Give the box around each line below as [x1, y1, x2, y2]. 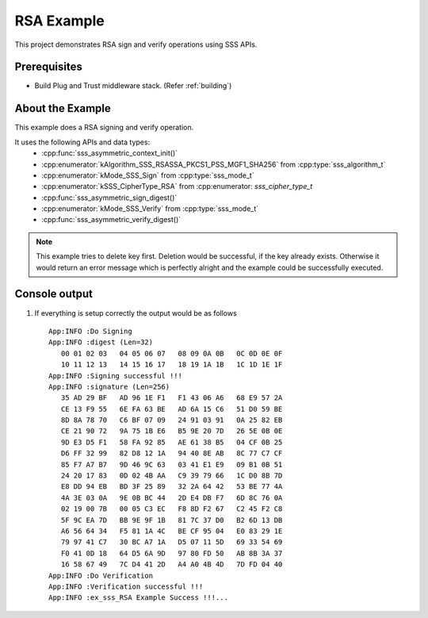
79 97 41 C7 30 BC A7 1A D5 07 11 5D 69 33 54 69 [60, 538, 283, 547]
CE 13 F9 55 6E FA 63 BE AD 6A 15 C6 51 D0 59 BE [60, 405, 283, 413]
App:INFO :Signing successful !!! [48, 371, 182, 380]
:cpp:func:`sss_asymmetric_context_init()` [41, 148, 178, 158]
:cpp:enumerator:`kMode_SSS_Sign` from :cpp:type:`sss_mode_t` [41, 171, 254, 180]
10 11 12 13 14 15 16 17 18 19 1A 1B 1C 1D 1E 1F [60, 360, 283, 369]
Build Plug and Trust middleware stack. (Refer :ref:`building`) [34, 81, 232, 90]
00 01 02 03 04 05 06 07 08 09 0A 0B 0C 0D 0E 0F [60, 349, 283, 358]
